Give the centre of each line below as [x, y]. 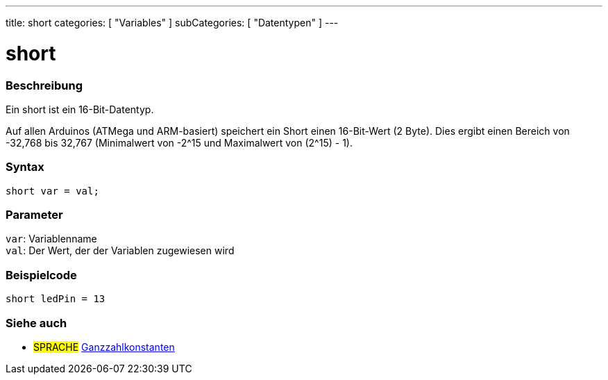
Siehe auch [36, 323]
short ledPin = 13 [56, 299]
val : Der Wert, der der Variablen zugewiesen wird [120, 251]
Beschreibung [44, 85]
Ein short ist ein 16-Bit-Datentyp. [80, 109]
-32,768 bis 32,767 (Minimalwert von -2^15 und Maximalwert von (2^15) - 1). [179, 142]
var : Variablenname [51, 239]
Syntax [25, 167]
